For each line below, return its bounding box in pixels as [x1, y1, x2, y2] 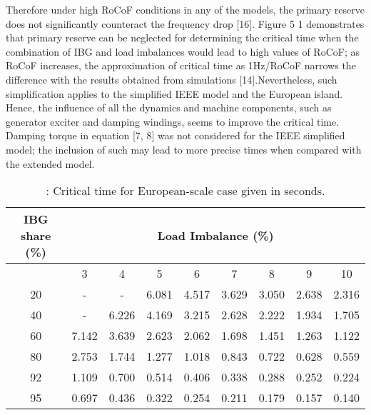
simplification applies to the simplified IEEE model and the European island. [6, 86, 343, 101]
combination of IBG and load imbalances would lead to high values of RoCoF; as [6, 44, 360, 59]
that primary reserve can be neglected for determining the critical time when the [6, 30, 359, 45]
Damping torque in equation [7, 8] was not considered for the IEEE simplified [6, 128, 345, 143]
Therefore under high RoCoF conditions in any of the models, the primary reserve [6, 2, 365, 16]
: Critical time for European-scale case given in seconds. [46, 182, 325, 199]
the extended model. [6, 156, 95, 171]
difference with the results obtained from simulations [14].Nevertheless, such [6, 71, 337, 86]
